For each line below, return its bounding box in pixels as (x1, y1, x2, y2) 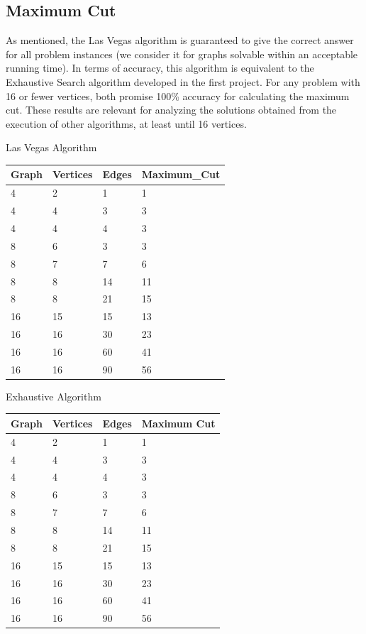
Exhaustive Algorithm (6, 388, 101, 403)
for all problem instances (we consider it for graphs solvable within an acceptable (6, 46, 358, 61)
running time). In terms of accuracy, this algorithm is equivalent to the (6, 60, 314, 75)
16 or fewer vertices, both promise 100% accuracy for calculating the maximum (6, 88, 350, 103)
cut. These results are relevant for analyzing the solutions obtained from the (6, 102, 337, 117)
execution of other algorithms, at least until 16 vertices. (6, 116, 247, 131)
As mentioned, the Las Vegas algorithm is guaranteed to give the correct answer (6, 33, 354, 48)
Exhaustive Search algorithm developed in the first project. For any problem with (6, 74, 360, 89)
